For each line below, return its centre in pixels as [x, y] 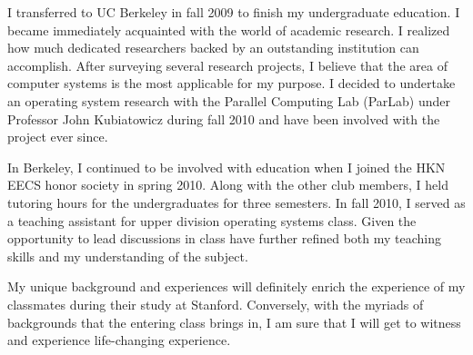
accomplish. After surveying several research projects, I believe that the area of [228, 65]
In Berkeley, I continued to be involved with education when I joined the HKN [226, 167]
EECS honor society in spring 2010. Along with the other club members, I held [228, 185]
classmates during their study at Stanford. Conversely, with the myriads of [216, 304]
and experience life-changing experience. [119, 340]
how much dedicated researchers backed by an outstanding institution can [213, 48]
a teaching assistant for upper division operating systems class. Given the [212, 220]
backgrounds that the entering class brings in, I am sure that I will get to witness [234, 322]
